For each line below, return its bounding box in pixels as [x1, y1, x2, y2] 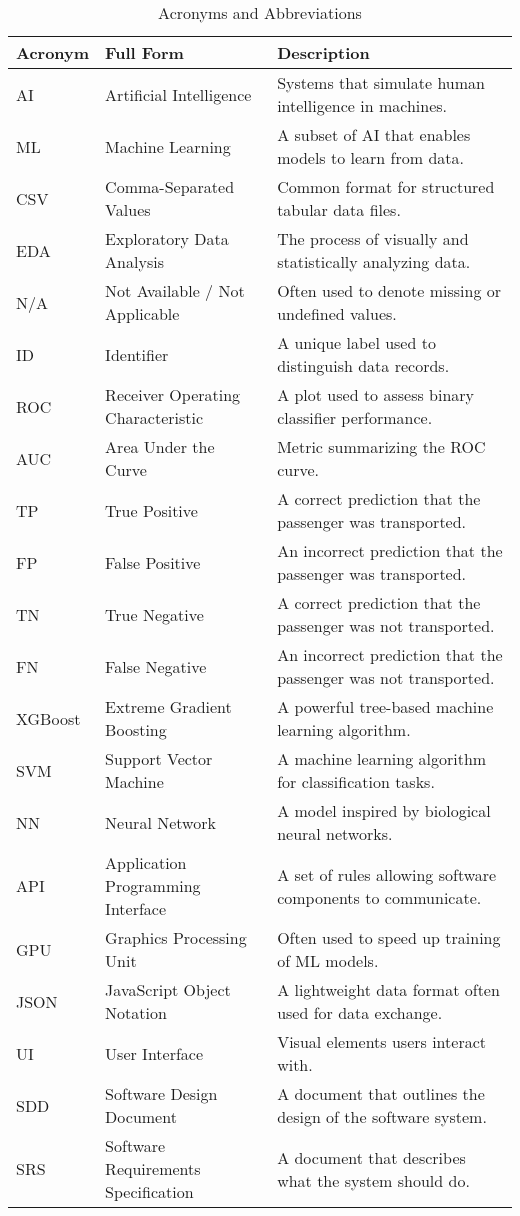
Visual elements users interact [277, 1030, 486, 1053]
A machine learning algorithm [277, 747, 487, 770]
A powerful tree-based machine [277, 695, 494, 718]
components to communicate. [277, 885, 482, 909]
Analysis [105, 250, 164, 273]
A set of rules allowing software [277, 862, 497, 886]
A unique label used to [277, 331, 436, 354]
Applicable [105, 302, 180, 325]
